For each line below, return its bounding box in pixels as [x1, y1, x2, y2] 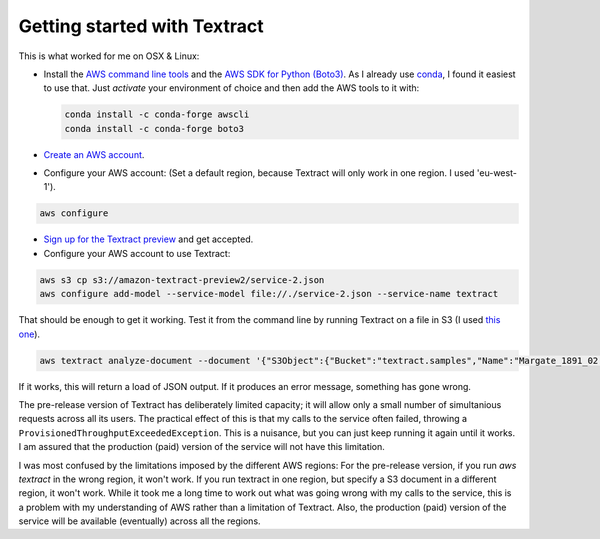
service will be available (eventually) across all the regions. [18, 515, 261, 527]
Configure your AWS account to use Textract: [43, 247, 231, 259]
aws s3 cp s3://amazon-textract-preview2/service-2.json [39, 274, 325, 285]
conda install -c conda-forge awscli [64, 109, 250, 120]
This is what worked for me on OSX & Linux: [18, 50, 200, 62]
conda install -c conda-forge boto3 [64, 123, 245, 134]
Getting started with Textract [18, 15, 264, 37]
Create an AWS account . [43, 148, 145, 160]
